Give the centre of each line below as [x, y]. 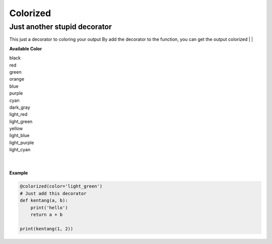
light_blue [19, 136]
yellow [16, 129]
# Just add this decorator [53, 193]
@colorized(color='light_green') [61, 186]
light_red [18, 114]
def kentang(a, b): [44, 201]
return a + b [47, 215]
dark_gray [20, 107]
